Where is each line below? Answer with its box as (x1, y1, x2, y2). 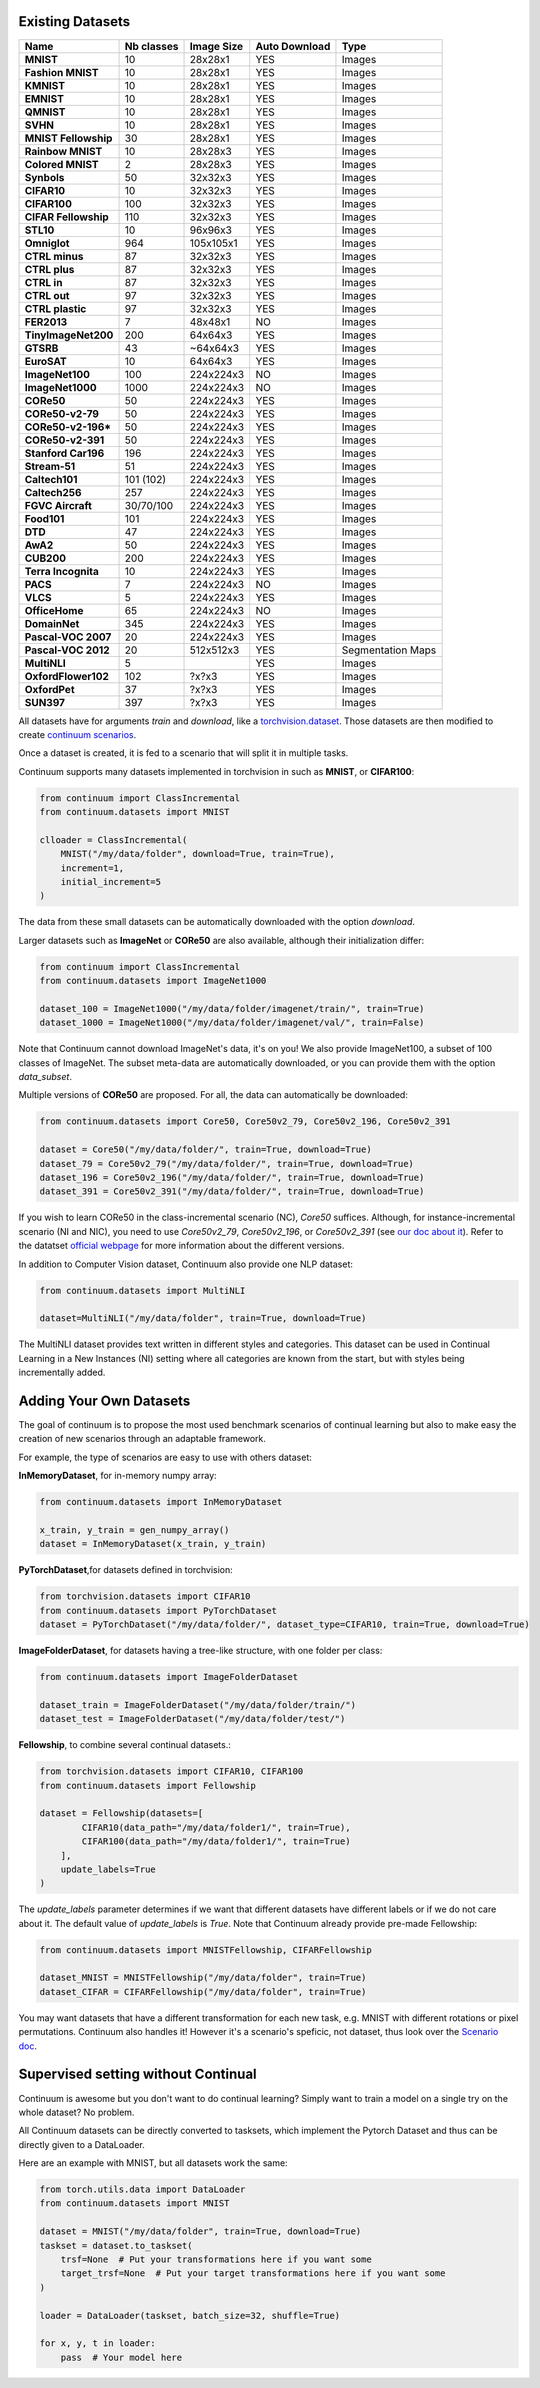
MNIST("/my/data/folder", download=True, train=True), (60, 848, 335, 860)
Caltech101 (24, 472, 78, 486)
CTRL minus (24, 249, 84, 263)
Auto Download (255, 39, 331, 53)
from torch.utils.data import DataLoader (39, 2184, 246, 2195)
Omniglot (24, 236, 70, 250)
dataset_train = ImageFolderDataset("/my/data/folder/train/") (39, 1699, 357, 1710)
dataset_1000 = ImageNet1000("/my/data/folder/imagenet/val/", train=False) (39, 1017, 425, 1029)
